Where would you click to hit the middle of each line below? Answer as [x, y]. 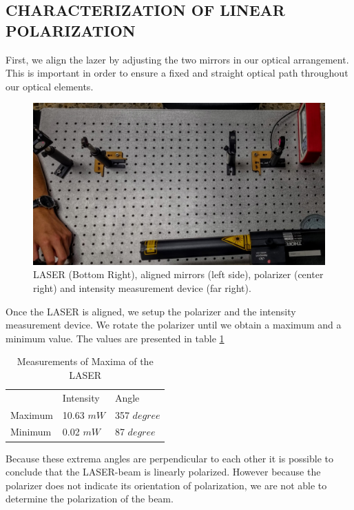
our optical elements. [50, 86]
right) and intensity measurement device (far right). [142, 287]
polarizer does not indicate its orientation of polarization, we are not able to [166, 485]
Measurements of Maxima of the [85, 361]
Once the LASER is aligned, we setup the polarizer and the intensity [151, 311]
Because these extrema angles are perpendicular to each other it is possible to [170, 458]
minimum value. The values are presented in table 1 [115, 338]
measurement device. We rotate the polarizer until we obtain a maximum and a [174, 325]
